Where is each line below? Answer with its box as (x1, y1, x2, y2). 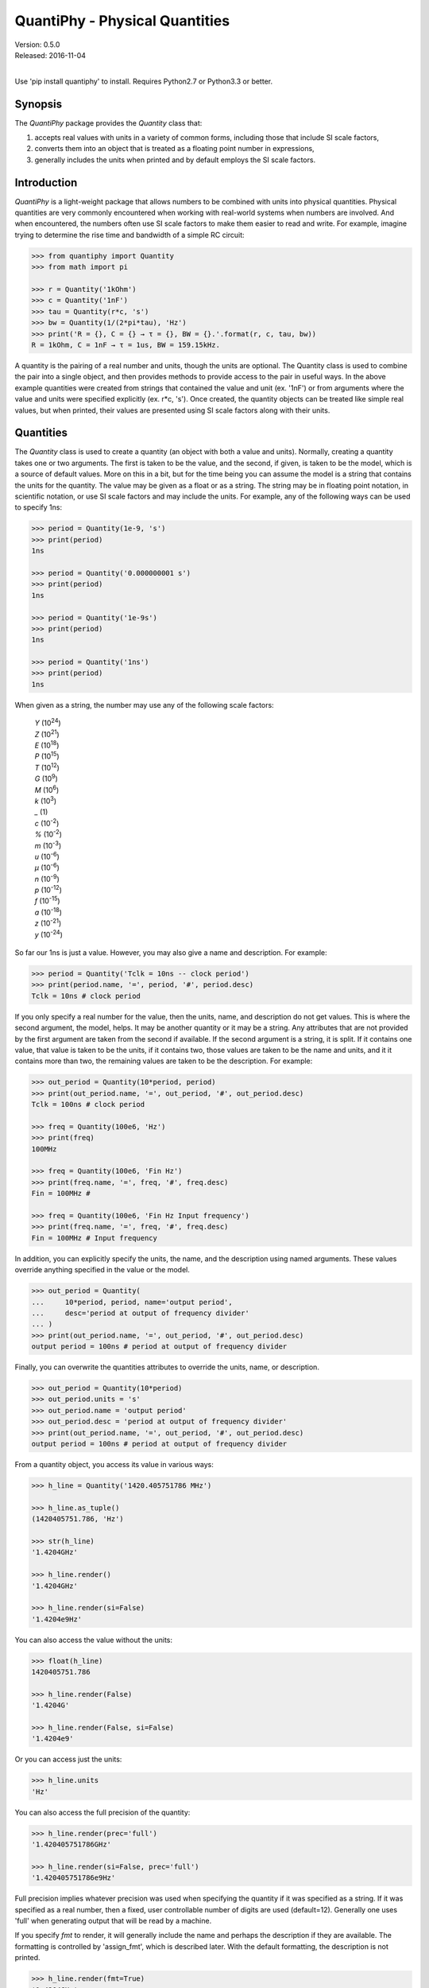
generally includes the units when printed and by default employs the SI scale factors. (34, 155, 316, 165)
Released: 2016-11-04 (14, 50, 87, 60)
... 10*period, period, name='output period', (31, 1297, 234, 1307)
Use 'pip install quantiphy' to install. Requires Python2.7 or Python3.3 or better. (14, 76, 273, 86)
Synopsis (14, 97, 63, 111)
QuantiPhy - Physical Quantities (14, 12, 230, 29)
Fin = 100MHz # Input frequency (31, 1233, 158, 1242)
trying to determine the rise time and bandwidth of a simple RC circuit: (14, 230, 245, 239)
